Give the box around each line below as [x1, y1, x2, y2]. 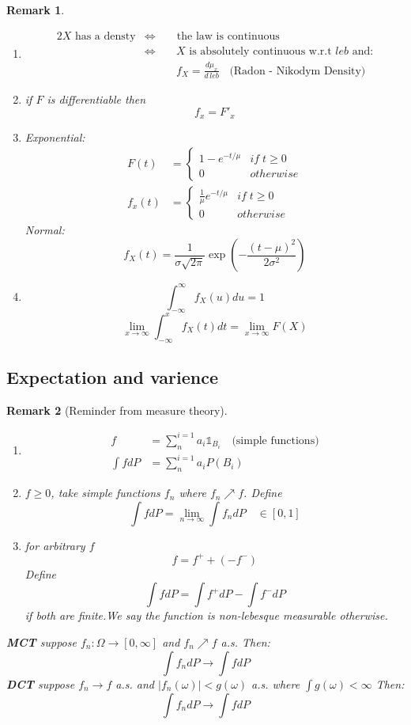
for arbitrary [25, 537, 85, 553]
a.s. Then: [221, 634, 270, 650]
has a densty [74, 30, 136, 42]
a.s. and [115, 675, 155, 692]
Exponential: [25, 128, 85, 145]
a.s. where [251, 675, 300, 692]
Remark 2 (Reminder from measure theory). [6, 401, 228, 418]
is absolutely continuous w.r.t [189, 45, 332, 57]
